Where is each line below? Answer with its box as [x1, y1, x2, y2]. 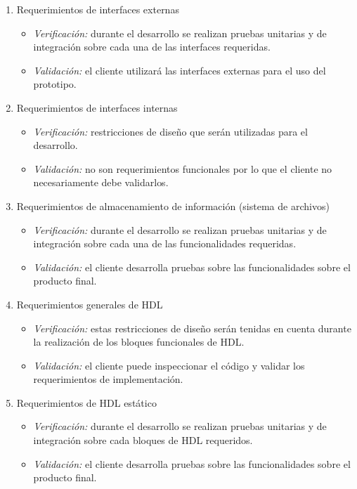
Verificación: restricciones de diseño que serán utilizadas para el [33, 124, 308, 138]
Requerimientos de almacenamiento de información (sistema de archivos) [16, 198, 330, 213]
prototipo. [33, 77, 77, 91]
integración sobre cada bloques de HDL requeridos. [33, 433, 253, 448]
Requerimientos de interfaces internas [16, 100, 178, 115]
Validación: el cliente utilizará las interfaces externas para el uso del [33, 63, 326, 77]
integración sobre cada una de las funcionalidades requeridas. [33, 236, 297, 251]
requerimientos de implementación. [33, 372, 183, 386]
